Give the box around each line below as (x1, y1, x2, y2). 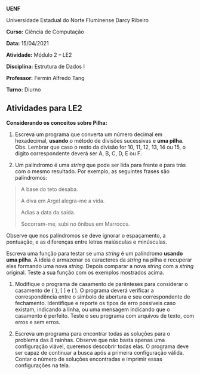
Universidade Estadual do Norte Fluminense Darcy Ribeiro (6, 17, 149, 23)
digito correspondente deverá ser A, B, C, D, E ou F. (14, 149, 142, 157)
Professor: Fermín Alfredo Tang (6, 75, 85, 81)
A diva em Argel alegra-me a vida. (20, 197, 105, 204)
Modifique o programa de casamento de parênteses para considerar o (14, 280, 188, 287)
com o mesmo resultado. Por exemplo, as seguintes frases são (14, 167, 170, 175)
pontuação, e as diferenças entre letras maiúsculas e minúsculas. (6, 238, 167, 245)
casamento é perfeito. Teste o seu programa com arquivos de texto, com (14, 312, 195, 319)
